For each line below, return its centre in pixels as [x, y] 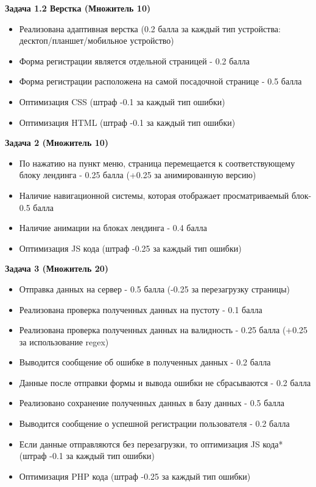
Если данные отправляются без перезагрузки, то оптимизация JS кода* [151, 444]
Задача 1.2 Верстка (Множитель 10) [78, 8]
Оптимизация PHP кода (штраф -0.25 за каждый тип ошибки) [135, 476]
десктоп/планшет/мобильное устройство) [97, 40]
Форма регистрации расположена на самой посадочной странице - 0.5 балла [160, 81]
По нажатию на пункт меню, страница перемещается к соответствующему [157, 163]
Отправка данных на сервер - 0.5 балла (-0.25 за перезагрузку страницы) [155, 288]
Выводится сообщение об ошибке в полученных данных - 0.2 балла [145, 362]
